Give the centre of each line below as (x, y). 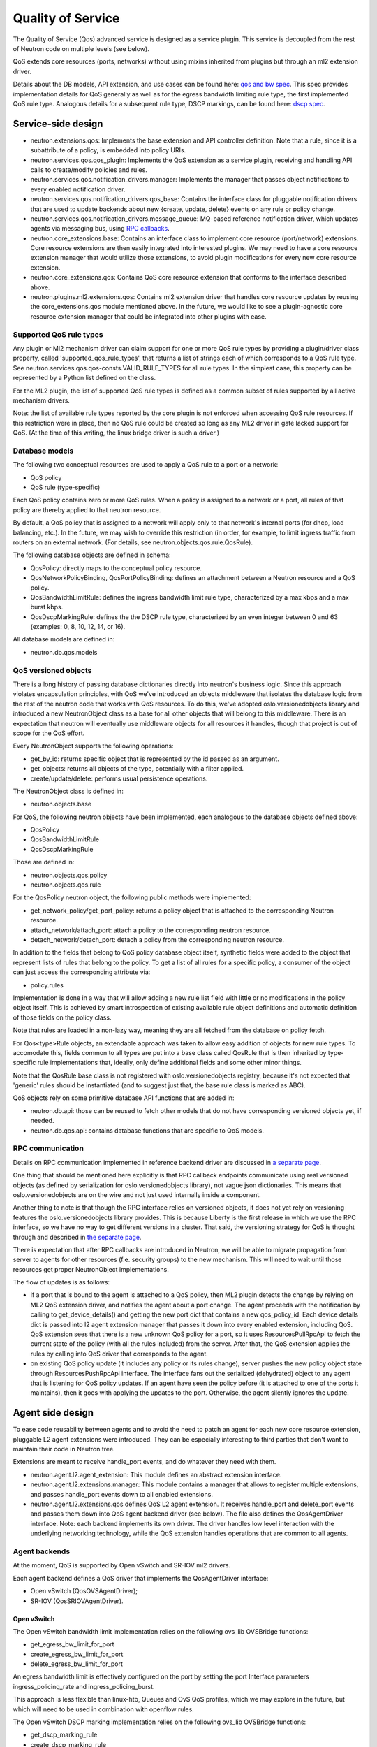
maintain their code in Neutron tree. (64, 1449)
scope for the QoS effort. (49, 733)
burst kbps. (47, 607)
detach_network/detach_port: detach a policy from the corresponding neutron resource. (157, 940)
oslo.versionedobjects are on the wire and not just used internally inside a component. (137, 1194)
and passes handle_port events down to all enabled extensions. (121, 1494)
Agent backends (42, 1551)
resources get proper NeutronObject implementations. (91, 1269)
